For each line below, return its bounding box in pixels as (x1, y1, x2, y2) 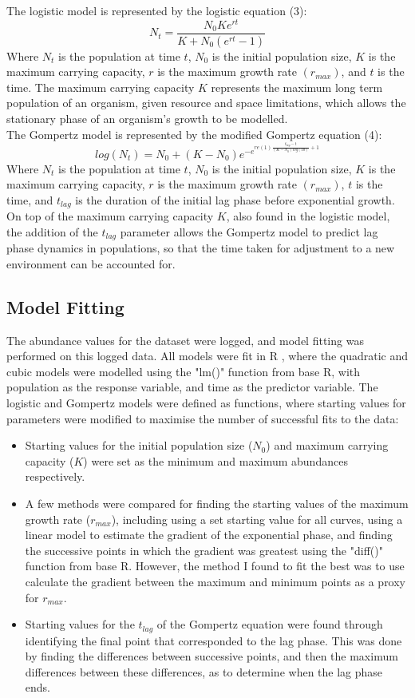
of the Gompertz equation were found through (156, 616, 383, 633)
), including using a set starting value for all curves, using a (111, 510, 403, 527)
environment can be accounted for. (6, 255, 176, 272)
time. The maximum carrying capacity (6, 78, 195, 95)
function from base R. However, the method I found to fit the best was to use (25, 557, 405, 574)
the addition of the (6, 223, 98, 240)
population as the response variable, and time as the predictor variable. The (6, 379, 378, 395)
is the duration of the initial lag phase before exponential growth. (75, 191, 395, 208)
